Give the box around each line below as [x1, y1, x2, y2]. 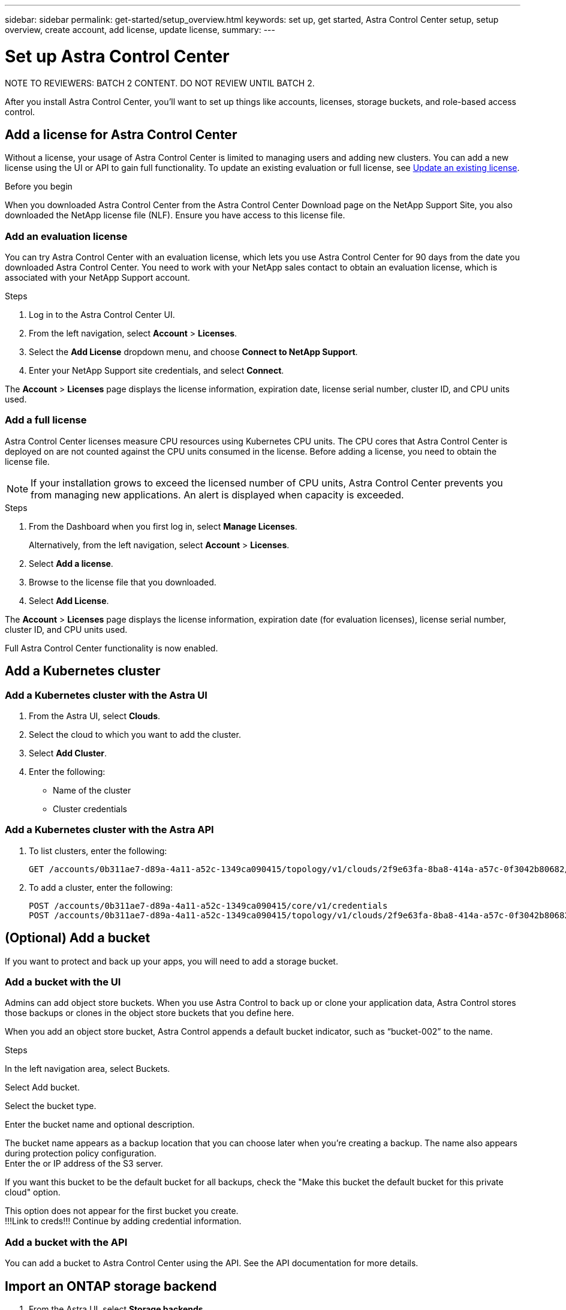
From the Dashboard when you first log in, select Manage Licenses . [29, 521, 297, 531]
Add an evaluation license [5, 230, 128, 242]
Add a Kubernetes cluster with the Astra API [5, 824, 214, 836]
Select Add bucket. [5, 1082, 80, 1093]
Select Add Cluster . [29, 748, 107, 759]
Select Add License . [29, 595, 109, 606]
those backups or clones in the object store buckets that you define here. [5, 1008, 294, 1018]
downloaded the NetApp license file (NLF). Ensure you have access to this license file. [5, 210, 345, 221]
